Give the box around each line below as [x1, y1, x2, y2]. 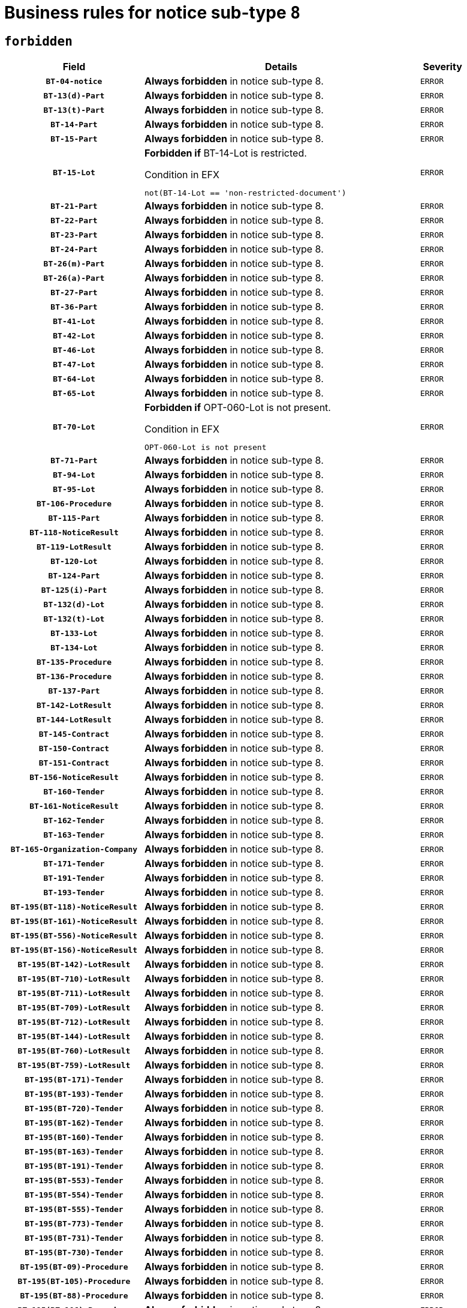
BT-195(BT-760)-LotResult [17, 1046, 131, 1055]
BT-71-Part [50, 455, 98, 465]
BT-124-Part [48, 571, 100, 580]
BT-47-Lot [53, 359, 95, 369]
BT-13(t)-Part [43, 105, 105, 115]
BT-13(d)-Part [43, 91, 105, 100]
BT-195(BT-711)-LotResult [17, 988, 131, 998]
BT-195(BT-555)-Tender [25, 1204, 123, 1214]
